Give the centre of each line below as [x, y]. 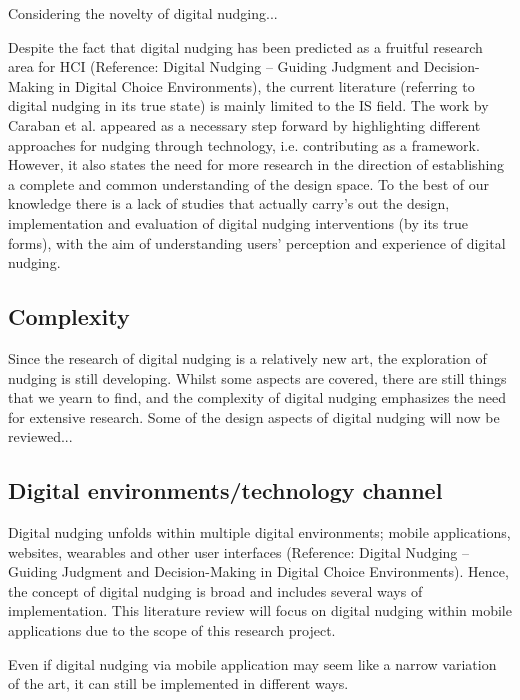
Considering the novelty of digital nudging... [143, 13]
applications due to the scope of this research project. [172, 630]
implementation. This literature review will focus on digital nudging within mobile [260, 610]
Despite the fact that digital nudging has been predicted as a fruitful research [245, 46]
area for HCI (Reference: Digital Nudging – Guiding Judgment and [214, 66]
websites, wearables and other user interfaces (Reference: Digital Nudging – [238, 551]
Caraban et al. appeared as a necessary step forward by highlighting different [244, 124]
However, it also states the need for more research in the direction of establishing [256, 164]
